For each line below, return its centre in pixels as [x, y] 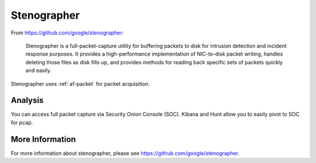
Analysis [27, 100]
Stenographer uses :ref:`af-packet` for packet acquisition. [80, 84]
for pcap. [22, 122]
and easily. [39, 71]
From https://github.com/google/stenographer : [67, 33]
